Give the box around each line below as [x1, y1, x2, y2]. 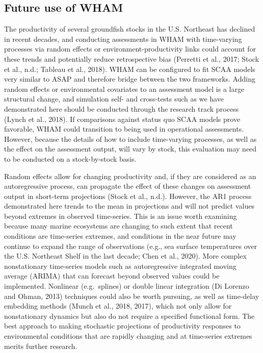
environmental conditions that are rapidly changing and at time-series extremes [4, 331, 252, 341]
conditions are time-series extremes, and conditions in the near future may [4, 231, 236, 241]
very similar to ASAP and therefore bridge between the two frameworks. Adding [4, 73, 255, 84]
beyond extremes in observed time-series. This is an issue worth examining [4, 210, 237, 221]
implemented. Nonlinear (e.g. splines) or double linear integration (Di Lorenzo [4, 281, 249, 291]
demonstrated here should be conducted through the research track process [4, 103, 239, 114]
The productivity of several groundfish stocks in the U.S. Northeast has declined [4, 23, 255, 34]
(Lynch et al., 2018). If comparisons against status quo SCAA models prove [4, 113, 241, 124]
